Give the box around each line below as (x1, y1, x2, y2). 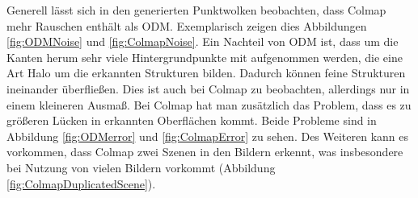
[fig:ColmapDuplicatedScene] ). (6, 175, 156, 192)
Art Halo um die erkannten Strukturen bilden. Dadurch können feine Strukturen (6, 64, 406, 81)
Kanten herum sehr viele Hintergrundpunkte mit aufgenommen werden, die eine (6, 48, 403, 65)
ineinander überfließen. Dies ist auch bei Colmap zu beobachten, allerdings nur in (6, 80, 410, 97)
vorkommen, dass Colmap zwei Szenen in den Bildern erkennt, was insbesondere (6, 143, 403, 160)
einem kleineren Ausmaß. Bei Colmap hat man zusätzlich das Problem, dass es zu (6, 96, 412, 113)
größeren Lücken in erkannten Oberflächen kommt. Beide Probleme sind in (6, 112, 377, 129)
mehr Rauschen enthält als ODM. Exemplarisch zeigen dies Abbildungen (6, 17, 367, 34)
